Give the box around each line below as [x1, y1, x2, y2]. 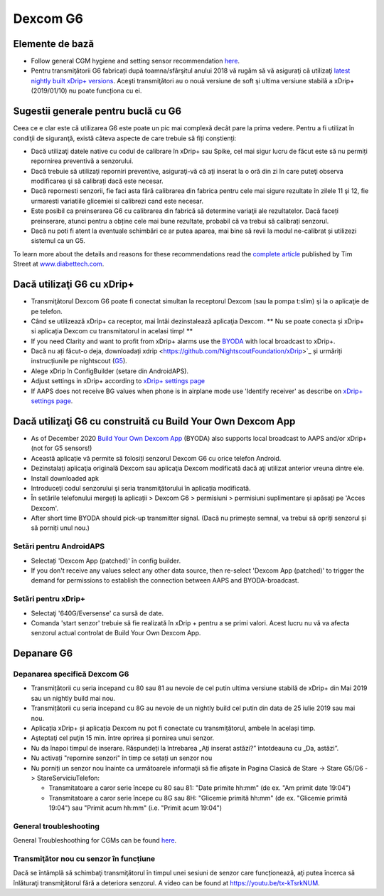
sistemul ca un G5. [31, 236, 85, 245]
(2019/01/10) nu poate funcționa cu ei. [31, 86, 142, 95]
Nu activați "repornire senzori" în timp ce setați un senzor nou [31, 754, 213, 762]
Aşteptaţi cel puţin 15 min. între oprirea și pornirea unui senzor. [31, 734, 215, 742]
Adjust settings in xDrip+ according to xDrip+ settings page [31, 377, 206, 385]
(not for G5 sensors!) [31, 444, 92, 452]
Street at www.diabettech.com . [13, 260, 105, 269]
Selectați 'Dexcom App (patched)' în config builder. [31, 556, 181, 565]
